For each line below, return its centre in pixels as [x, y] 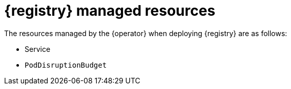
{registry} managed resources [110, 11]
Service [38, 49]
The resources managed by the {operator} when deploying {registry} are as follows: [146, 33]
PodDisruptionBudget [66, 65]
